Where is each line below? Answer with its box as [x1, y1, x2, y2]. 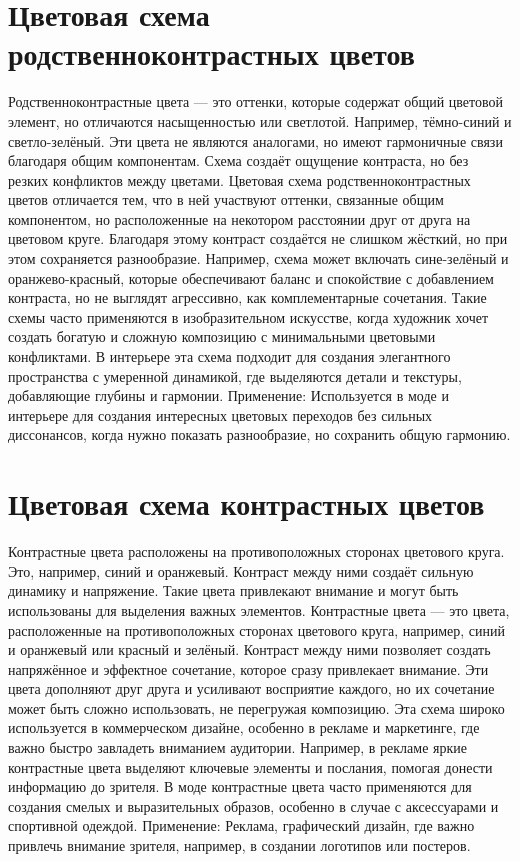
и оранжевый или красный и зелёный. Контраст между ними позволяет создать [8, 639, 491, 660]
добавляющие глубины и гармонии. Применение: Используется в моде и [8, 385, 449, 406]
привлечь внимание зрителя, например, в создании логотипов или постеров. [8, 835, 471, 856]
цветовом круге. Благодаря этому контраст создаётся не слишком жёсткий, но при [8, 228, 508, 249]
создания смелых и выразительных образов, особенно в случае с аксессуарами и [8, 795, 499, 816]
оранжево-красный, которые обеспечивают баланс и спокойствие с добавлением [8, 267, 494, 288]
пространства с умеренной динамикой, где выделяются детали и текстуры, [8, 365, 462, 386]
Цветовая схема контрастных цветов [8, 483, 485, 524]
